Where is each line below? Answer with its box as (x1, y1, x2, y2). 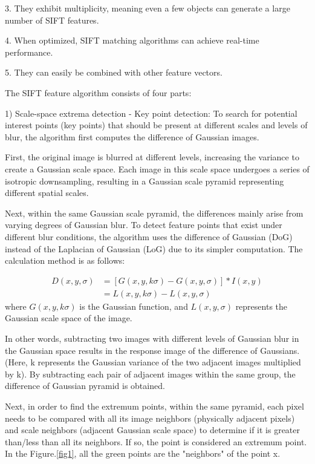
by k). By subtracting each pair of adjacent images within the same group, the (5, 367, 296, 380)
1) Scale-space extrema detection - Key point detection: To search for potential (5, 106, 297, 119)
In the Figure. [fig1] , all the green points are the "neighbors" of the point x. (5, 447, 281, 460)
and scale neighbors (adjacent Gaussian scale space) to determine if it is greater (5, 423, 300, 436)
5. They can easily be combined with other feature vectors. (5, 66, 222, 79)
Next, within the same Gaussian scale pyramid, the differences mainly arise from (5, 206, 304, 219)
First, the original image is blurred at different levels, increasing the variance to (5, 151, 299, 163)
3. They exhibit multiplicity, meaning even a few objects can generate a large (5, 2, 290, 14)
